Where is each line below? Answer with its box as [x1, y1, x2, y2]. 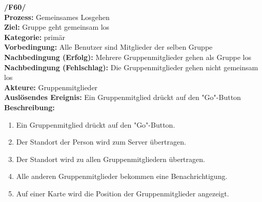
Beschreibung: [4, 102, 55, 112]
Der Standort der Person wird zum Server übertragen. [16, 136, 186, 147]
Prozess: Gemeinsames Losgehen [4, 11, 110, 22]
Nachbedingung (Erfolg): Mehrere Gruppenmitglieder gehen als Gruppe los [4, 51, 251, 62]
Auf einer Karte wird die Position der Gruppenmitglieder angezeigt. [16, 188, 229, 198]
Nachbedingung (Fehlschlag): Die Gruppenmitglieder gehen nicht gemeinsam [4, 62, 258, 72]
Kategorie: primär [4, 31, 66, 42]
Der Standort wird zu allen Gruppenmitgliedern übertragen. [16, 153, 205, 164]
